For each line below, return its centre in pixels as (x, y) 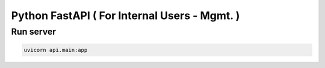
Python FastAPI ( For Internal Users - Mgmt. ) (125, 16)
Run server (34, 32)
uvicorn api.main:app (56, 50)
